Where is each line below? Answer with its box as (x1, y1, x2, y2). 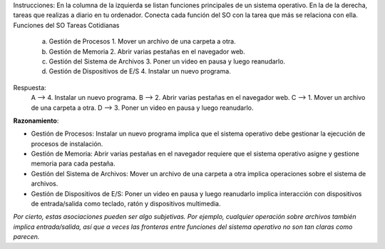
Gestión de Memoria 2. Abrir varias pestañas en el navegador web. (48, 47, 245, 56)
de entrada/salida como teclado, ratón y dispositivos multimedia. (31, 200, 221, 208)
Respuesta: (13, 83, 46, 92)
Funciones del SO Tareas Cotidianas (13, 21, 120, 29)
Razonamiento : (13, 116, 59, 125)
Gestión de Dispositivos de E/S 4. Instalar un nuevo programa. (48, 67, 231, 76)
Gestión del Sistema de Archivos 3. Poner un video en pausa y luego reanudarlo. (48, 57, 285, 66)
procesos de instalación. (31, 139, 103, 148)
